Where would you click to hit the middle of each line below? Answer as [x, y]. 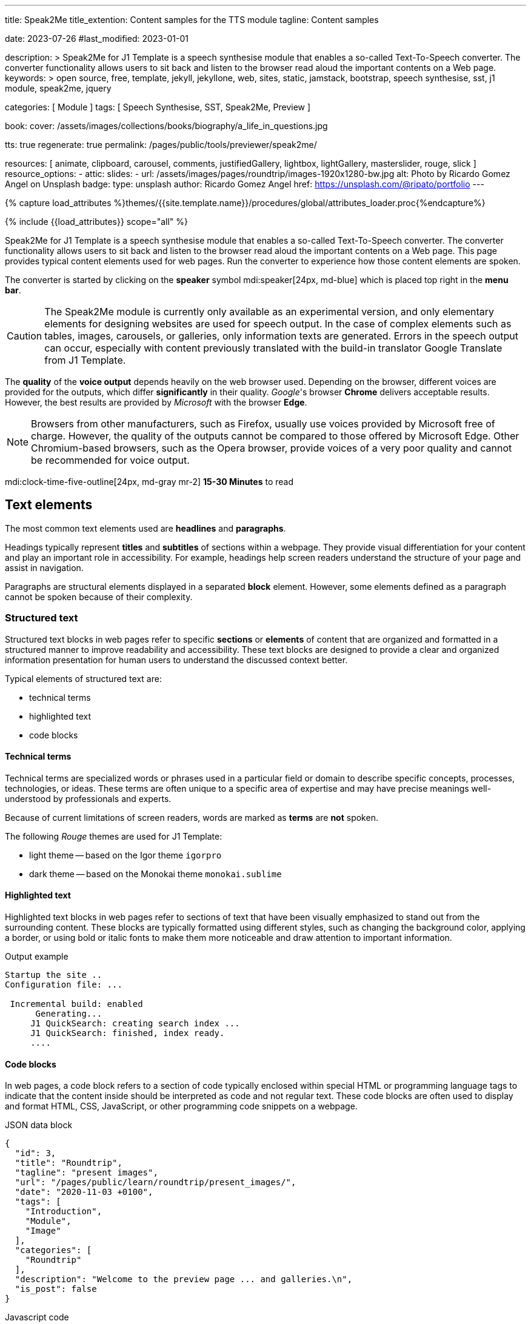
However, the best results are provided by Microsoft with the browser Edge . [156, 402]
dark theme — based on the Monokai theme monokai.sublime [155, 874]
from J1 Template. [85, 360]
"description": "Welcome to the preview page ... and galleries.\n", [184, 1279]
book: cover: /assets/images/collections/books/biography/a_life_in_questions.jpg [166, 126]
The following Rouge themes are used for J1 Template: [114, 836]
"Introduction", [64, 1212]
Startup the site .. [54, 975]
